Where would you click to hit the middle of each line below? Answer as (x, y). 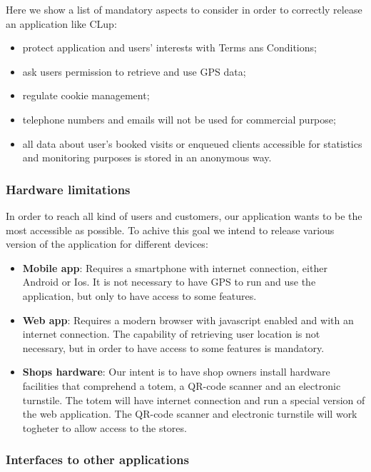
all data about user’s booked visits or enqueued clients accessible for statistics (192, 143)
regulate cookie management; (86, 95)
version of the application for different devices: (107, 244)
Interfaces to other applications (97, 460)
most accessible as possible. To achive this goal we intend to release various (170, 230)
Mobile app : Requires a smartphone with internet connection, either (175, 267)
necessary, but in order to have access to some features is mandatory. (173, 347)
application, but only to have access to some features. (139, 295)
